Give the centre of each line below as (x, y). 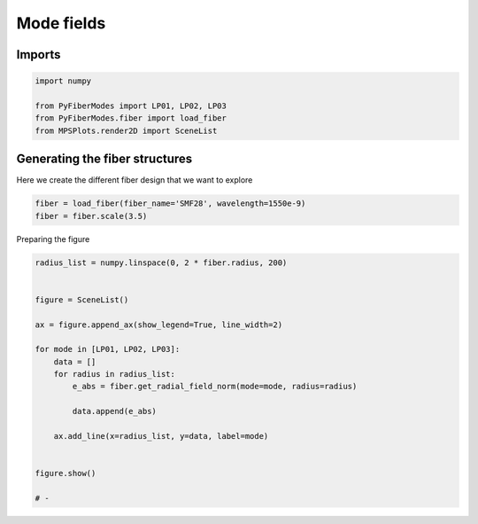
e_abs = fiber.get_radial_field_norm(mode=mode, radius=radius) (215, 387)
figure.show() (66, 473)
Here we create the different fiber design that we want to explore (135, 180)
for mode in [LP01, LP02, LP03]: (108, 349)
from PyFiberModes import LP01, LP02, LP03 (131, 106)
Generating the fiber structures (104, 159)
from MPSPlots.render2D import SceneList (126, 130)
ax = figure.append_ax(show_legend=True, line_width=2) (159, 325)
